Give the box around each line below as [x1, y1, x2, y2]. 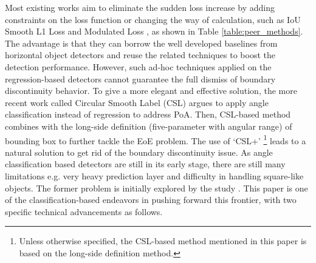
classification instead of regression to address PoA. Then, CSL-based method [5, 108, 291, 121]
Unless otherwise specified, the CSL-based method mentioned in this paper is [19, 235, 307, 247]
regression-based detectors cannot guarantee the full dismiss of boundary [5, 72, 276, 85]
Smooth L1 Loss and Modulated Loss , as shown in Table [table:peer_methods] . [5, 25, 303, 38]
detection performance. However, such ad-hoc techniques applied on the [5, 60, 272, 73]
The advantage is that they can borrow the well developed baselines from [5, 36, 278, 49]
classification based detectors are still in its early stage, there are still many [5, 158, 286, 170]
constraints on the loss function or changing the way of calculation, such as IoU [5, 13, 301, 25]
